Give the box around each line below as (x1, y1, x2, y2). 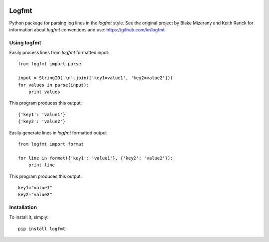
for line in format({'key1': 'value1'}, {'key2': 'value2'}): (18, 155, 173, 161)
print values (28, 89, 60, 95)
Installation (9, 204, 37, 211)
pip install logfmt (18, 226, 66, 232)
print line (28, 162, 55, 168)
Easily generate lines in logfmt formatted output (9, 129, 107, 135)
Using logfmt (9, 39, 42, 46)
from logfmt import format (18, 141, 84, 147)
